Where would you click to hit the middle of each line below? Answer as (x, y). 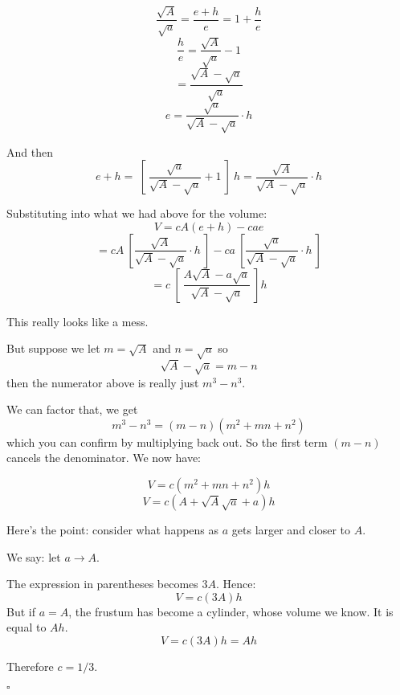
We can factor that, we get (72, 409)
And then (30, 151)
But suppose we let (53, 348)
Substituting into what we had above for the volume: (137, 213)
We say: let (34, 556)
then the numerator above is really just (103, 382)
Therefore (30, 666)
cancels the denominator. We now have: (104, 458)
